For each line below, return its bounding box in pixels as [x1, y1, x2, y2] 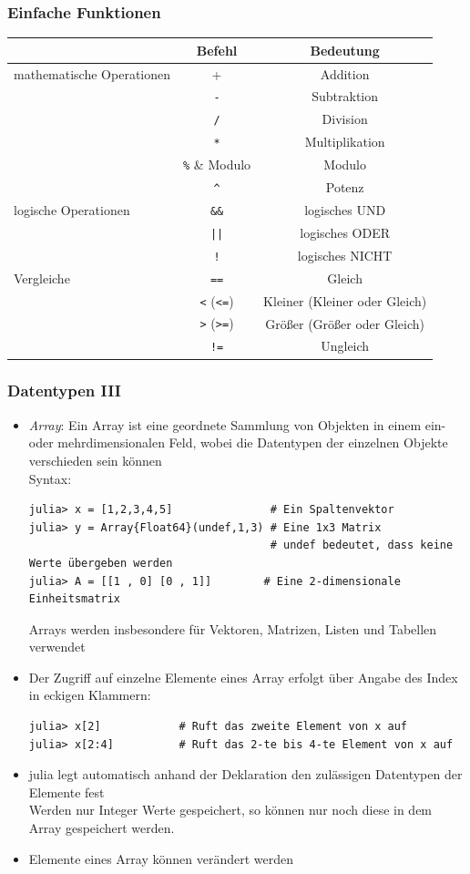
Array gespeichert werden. [28, 818, 175, 838]
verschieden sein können [28, 450, 162, 469]
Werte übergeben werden [28, 556, 173, 570]
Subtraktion [312, 87, 379, 106]
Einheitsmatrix [28, 592, 121, 606]
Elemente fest [28, 782, 105, 801]
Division [322, 109, 368, 129]
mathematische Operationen [14, 64, 171, 83]
